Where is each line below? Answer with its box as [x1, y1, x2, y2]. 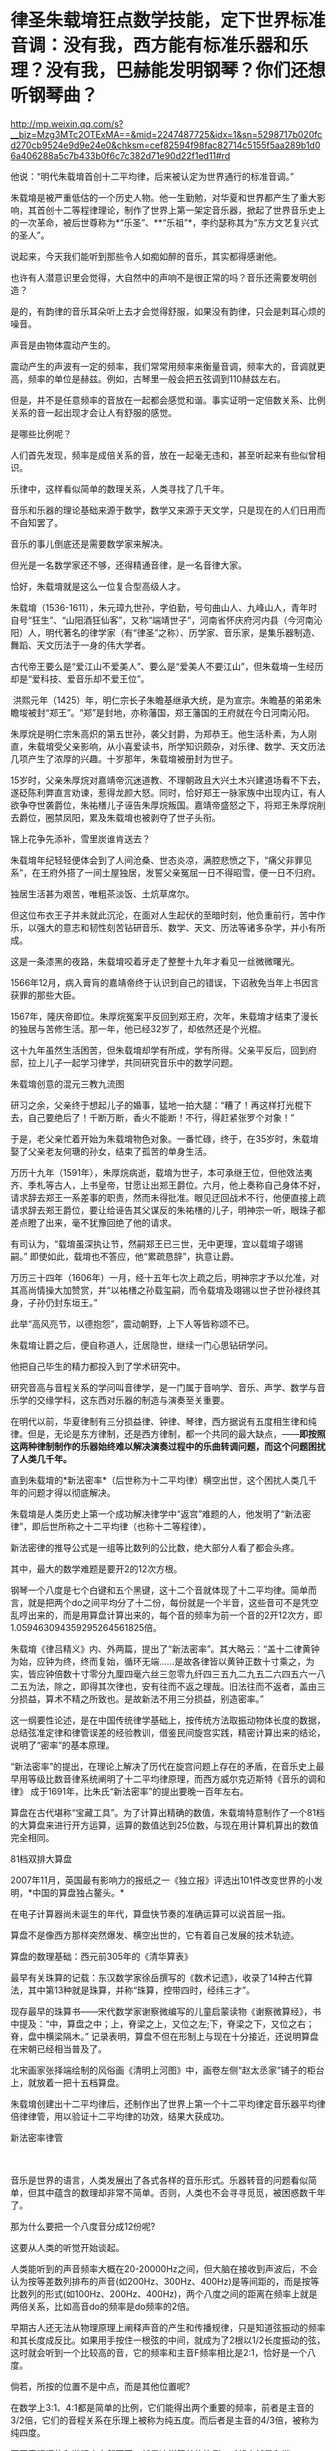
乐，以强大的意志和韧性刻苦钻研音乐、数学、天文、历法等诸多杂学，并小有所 [10, 921, 326, 933]
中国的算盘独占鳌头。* [32, 1886, 125, 1898]
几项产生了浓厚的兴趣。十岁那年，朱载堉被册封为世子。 [10, 752, 238, 765]
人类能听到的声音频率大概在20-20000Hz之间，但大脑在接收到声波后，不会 [10, 2262, 318, 2275]
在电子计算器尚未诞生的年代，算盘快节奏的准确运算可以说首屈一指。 [10, 1907, 291, 1920]
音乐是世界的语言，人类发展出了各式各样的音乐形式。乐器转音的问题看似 [10, 2174, 308, 2186]
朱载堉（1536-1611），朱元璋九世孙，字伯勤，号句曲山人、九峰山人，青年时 [10, 601, 318, 613]
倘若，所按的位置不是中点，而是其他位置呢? [10, 2380, 191, 2392]
